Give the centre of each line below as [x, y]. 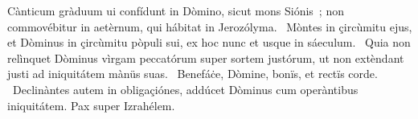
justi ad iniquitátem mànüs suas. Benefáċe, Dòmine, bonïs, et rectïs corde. [193, 74]
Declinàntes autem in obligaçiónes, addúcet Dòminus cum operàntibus [185, 89]
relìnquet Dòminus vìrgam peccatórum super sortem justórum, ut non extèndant [206, 57]
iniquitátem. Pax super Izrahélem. [91, 105]
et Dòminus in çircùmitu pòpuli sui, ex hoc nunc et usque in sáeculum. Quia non [209, 42]
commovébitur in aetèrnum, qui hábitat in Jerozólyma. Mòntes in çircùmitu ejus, [210, 26]
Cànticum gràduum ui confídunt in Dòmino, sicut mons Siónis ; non [176, 10]
